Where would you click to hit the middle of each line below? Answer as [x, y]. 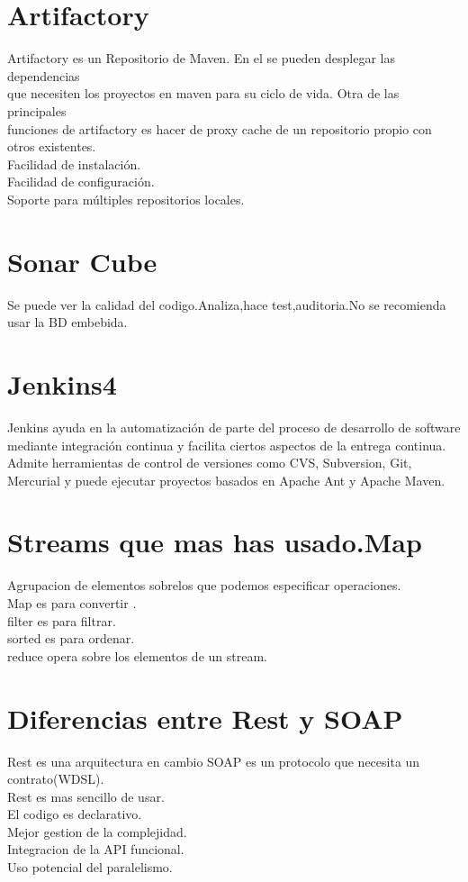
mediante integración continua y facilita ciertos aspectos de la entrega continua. [227, 445]
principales [37, 110]
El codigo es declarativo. [75, 814]
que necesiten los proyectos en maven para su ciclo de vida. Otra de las [203, 93]
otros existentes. [52, 146]
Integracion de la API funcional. [96, 849]
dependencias [44, 75]
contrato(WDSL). [56, 779]
